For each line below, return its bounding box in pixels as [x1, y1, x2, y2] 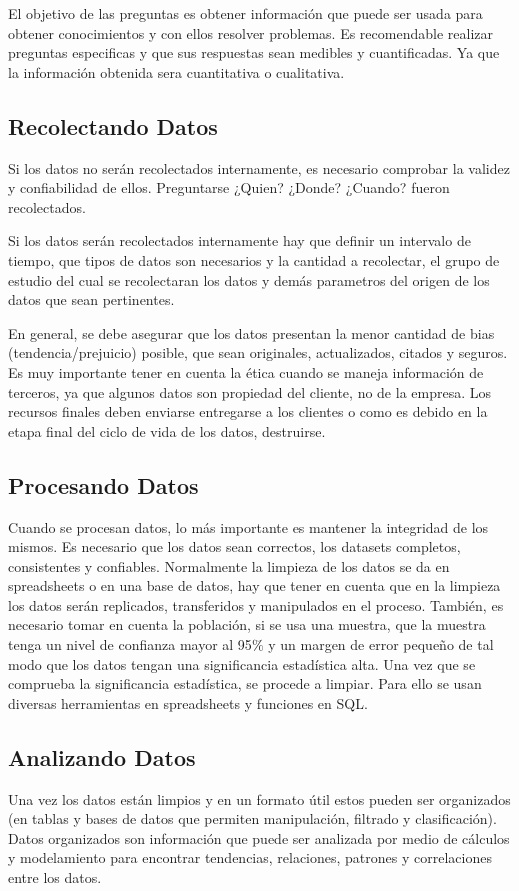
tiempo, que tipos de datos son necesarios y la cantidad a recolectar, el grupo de [8, 249, 500, 270]
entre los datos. [8, 867, 102, 888]
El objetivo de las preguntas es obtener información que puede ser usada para [8, 3, 483, 23]
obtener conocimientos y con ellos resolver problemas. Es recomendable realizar [8, 22, 493, 43]
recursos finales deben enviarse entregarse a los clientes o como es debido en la [8, 401, 488, 422]
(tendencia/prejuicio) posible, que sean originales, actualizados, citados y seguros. [8, 342, 508, 363]
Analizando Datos [8, 741, 196, 772]
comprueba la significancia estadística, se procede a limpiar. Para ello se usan [8, 673, 482, 694]
